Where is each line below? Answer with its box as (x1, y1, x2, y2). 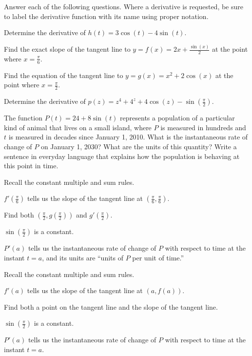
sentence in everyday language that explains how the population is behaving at (4, 151, 240, 161)
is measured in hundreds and (160, 122, 246, 132)
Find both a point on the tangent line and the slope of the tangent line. (4, 301, 218, 312)
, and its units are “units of (42, 252, 123, 262)
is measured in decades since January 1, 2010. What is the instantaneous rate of (8, 132, 248, 142)
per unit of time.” (132, 252, 184, 262)
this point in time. (4, 160, 58, 171)
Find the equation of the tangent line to (4, 70, 123, 80)
